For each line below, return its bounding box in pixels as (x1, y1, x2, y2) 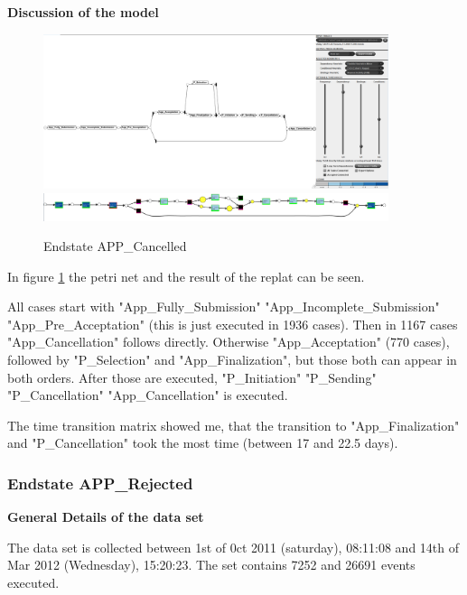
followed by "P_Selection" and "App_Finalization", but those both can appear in (7, 350, 457, 369)
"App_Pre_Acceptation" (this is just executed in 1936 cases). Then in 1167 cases (7, 314, 458, 333)
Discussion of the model (7, 3, 159, 21)
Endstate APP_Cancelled (43, 237, 187, 256)
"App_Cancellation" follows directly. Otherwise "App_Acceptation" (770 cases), (7, 332, 450, 351)
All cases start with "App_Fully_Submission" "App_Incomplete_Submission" (7, 297, 440, 316)
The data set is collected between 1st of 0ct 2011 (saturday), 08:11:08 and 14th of (7, 537, 460, 556)
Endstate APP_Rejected (7, 471, 193, 494)
